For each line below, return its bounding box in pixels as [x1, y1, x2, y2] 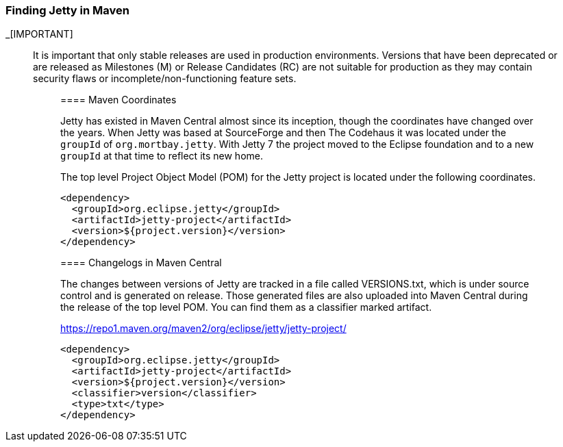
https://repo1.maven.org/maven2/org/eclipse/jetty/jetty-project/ [60, 322, 347, 335]
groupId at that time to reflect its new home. [60, 150, 263, 162]
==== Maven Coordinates [60, 94, 177, 106]
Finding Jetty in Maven [5, 3, 129, 17]
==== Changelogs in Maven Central [60, 257, 222, 269]
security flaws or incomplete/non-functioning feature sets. [33, 73, 297, 85]
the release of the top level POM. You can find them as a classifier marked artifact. [60, 301, 432, 314]
